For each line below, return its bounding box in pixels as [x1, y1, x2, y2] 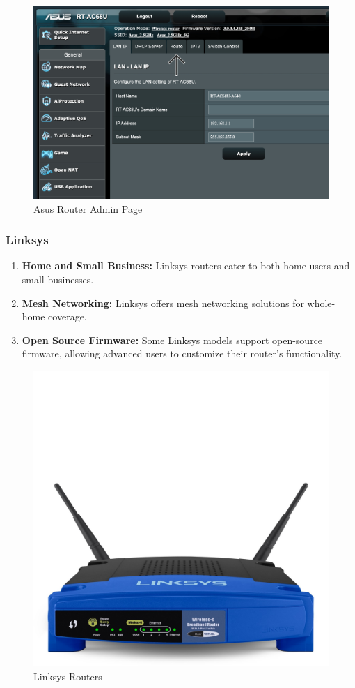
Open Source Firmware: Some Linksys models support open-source [22, 332, 323, 347]
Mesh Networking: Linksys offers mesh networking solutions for [22, 295, 304, 310]
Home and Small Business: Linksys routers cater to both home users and [22, 258, 350, 273]
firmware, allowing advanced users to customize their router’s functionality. [22, 346, 342, 361]
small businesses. [22, 272, 94, 286]
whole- [307, 295, 336, 310]
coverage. [48, 309, 87, 324]
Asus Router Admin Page [33, 201, 143, 216]
